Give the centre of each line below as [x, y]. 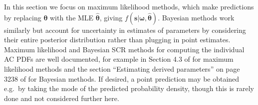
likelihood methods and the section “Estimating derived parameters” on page [122, 68]
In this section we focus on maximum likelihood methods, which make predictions [129, 6]
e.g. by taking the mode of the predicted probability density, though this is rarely [129, 88]
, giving [111, 17]
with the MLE [72, 17]
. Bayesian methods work [196, 17]
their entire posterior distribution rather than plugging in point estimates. [117, 40]
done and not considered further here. [62, 98]
